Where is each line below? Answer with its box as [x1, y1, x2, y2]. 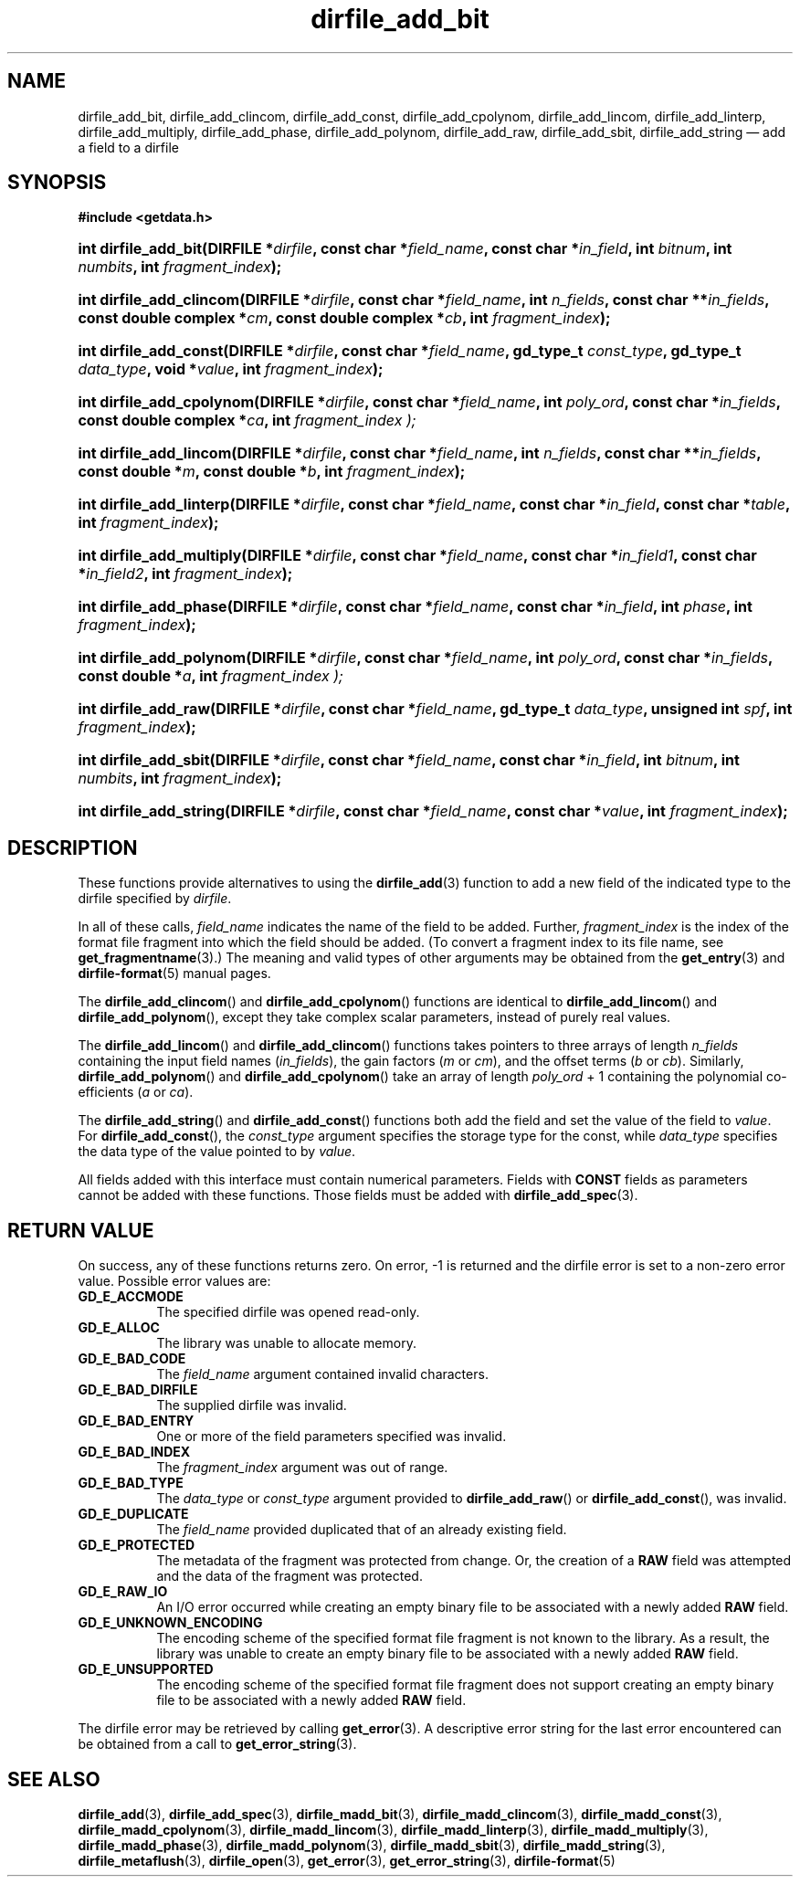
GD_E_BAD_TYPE [78, 1475, 184, 1491]
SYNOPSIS [7, 171, 107, 195]
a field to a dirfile [78, 139, 179, 155]
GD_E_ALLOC [78, 1320, 160, 1336]
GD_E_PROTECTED [78, 1537, 195, 1553]
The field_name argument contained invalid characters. [156, 1366, 489, 1383]
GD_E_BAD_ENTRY [78, 1413, 195, 1429]
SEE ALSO [7, 1767, 100, 1791]
